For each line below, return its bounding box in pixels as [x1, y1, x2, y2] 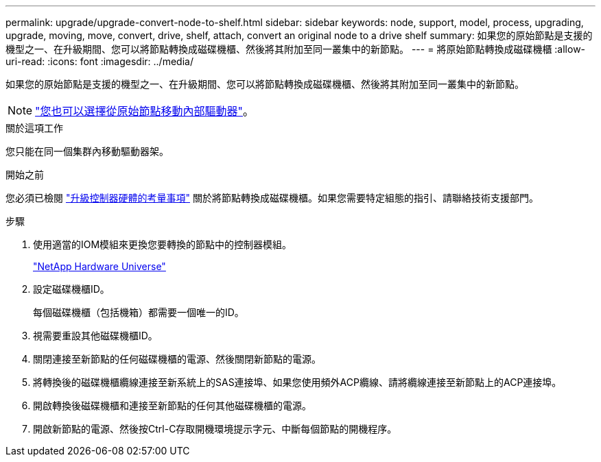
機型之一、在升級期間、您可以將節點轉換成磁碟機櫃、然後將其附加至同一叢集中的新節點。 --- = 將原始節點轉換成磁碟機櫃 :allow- [5, 43, 586, 55]
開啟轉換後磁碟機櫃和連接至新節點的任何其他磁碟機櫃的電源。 [33, 400, 311, 411]
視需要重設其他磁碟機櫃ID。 [33, 330, 158, 341]
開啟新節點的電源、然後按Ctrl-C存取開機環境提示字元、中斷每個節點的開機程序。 [33, 423, 397, 435]
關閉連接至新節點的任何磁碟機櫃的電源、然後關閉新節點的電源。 [33, 353, 321, 365]
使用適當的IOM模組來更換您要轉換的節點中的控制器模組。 [33, 239, 292, 250]
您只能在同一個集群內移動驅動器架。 [5, 145, 169, 157]
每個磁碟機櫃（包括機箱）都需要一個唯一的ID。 [33, 306, 244, 318]
